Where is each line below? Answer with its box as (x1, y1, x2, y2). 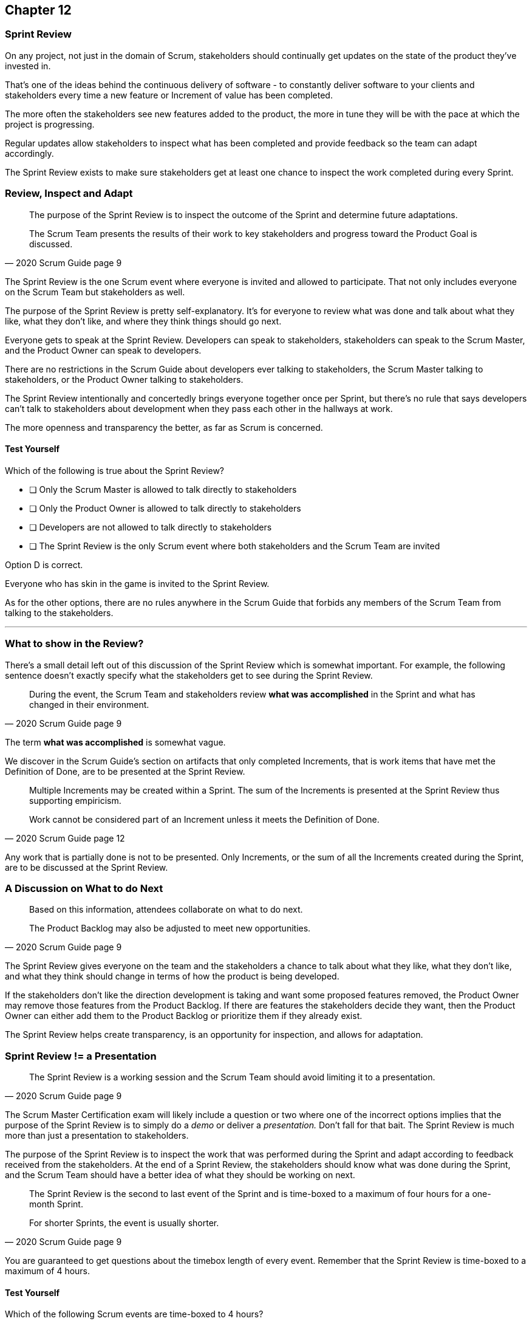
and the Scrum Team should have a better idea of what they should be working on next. (5, 1170, 355, 1181)
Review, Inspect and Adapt (5, 187, 133, 200)
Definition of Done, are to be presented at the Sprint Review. (5, 766, 245, 777)
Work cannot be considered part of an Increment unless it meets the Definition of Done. (29, 814, 380, 825)
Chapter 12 (5, 2, 72, 18)
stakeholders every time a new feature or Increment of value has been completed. (5, 89, 333, 100)
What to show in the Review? (5, 637, 144, 650)
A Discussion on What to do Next (5, 882, 163, 894)
